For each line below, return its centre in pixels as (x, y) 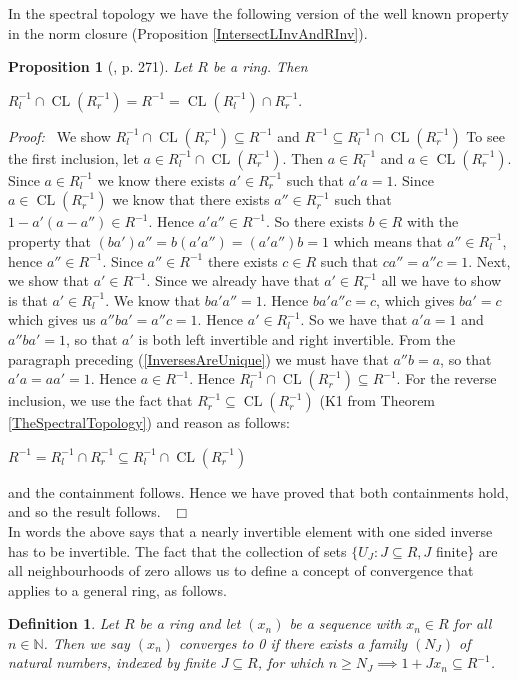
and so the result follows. (84, 511)
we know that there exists (191, 199)
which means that (388, 240)
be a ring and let (190, 623)
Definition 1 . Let (63, 623)
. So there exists (315, 221)
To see (485, 135)
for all (472, 623)
